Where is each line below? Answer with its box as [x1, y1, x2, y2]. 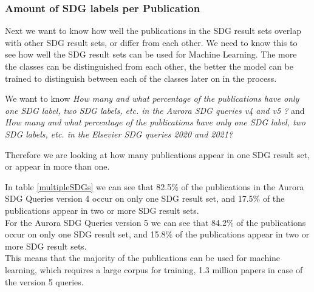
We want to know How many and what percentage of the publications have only [5, 92, 299, 105]
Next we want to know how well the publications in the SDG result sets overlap [5, 24, 301, 37]
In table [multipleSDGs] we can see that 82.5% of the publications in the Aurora [5, 180, 304, 193]
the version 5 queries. [5, 275, 84, 288]
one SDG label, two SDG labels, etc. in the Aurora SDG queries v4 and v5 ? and [5, 104, 305, 116]
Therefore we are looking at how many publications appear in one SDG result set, [5, 148, 310, 161]
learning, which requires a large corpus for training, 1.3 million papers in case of [5, 263, 303, 276]
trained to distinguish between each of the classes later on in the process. [5, 71, 277, 84]
